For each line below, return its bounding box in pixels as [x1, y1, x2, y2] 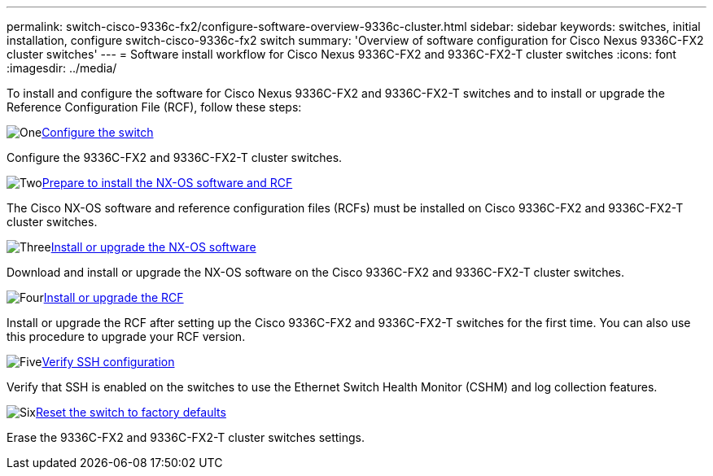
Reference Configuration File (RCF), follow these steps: [7, 100, 302, 114]
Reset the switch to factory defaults [36, 405, 226, 419]
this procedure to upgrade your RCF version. [7, 330, 246, 343]
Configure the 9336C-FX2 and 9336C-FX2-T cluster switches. [7, 151, 343, 164]
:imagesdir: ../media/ [7, 61, 117, 75]
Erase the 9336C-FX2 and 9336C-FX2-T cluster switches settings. [7, 430, 365, 444]
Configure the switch [42, 125, 154, 139]
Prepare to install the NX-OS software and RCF [42, 176, 293, 190]
